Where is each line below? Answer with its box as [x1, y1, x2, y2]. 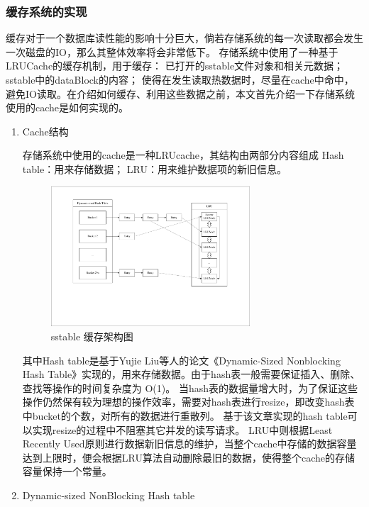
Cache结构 [22, 123, 69, 138]
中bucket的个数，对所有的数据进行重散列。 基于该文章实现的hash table [22, 408, 348, 423]
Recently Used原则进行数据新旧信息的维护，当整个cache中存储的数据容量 [22, 436, 357, 451]
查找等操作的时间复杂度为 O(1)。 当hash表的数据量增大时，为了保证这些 [22, 380, 358, 395]
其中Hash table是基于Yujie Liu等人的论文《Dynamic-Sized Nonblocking [22, 352, 341, 367]
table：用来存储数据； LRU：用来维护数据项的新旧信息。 [22, 161, 287, 176]
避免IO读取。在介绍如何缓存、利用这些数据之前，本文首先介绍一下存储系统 [6, 86, 355, 101]
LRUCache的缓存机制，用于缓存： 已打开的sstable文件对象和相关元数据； [6, 58, 344, 73]
